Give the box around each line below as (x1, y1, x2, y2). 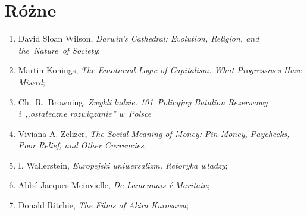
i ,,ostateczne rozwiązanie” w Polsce (18, 107, 152, 120)
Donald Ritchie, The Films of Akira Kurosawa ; (18, 199, 189, 211)
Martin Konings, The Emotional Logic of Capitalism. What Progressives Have (18, 64, 302, 76)
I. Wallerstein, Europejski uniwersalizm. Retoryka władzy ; (18, 158, 228, 171)
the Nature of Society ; (18, 43, 101, 56)
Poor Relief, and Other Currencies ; (18, 139, 146, 151)
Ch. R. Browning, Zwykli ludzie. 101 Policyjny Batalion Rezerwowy (18, 95, 268, 108)
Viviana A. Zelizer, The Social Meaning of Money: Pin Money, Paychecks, (18, 127, 290, 139)
